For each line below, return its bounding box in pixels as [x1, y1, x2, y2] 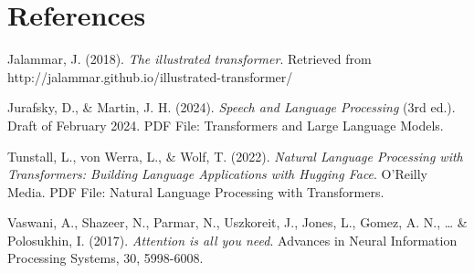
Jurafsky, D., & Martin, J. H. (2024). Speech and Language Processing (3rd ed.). [7, 98, 456, 117]
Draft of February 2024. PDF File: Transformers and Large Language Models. [7, 115, 444, 134]
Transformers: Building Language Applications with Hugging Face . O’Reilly [7, 164, 427, 184]
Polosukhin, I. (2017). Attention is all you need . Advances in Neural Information [7, 230, 458, 249]
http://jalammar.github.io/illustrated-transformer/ [7, 67, 293, 86]
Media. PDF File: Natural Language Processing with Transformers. [7, 182, 384, 201]
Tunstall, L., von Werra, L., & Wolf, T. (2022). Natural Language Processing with [7, 146, 463, 165]
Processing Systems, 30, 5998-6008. [7, 248, 204, 268]
